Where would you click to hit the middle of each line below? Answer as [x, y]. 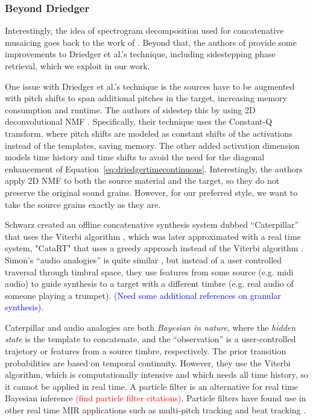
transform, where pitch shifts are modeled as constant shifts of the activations [149, 133]
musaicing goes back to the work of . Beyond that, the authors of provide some [151, 42]
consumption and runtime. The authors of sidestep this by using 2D [130, 109]
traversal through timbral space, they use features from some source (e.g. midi [149, 271]
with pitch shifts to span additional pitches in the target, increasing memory [146, 98]
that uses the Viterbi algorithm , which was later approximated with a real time [153, 236]
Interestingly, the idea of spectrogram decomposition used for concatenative [144, 30]
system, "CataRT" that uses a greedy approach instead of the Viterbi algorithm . [154, 248]
